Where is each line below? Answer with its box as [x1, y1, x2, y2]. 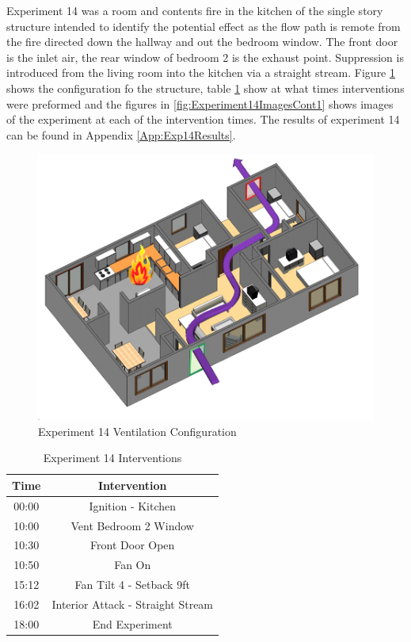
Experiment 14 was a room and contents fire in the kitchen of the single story [6, 2, 383, 18]
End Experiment [92, 615, 173, 632]
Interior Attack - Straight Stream [51, 596, 214, 613]
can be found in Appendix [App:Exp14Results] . [6, 126, 236, 143]
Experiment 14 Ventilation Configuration [38, 422, 237, 439]
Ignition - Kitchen [89, 497, 177, 514]
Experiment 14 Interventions [43, 449, 182, 466]
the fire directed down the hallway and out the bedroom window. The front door [6, 33, 398, 50]
